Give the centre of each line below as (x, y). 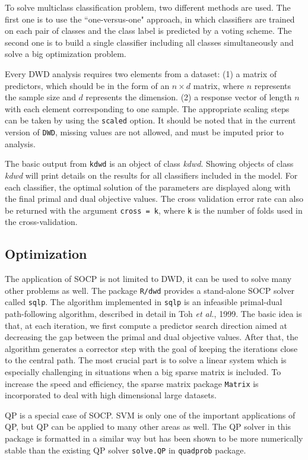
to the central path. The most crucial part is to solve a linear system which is (146, 360)
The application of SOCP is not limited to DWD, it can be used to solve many (148, 279)
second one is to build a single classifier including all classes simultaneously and (149, 42)
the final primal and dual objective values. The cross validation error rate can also (154, 199)
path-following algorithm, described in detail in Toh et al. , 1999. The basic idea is (153, 314)
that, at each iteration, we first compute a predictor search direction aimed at (146, 325)
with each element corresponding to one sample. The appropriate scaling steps (147, 108)
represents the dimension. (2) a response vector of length (189, 97)
